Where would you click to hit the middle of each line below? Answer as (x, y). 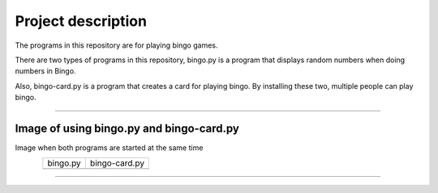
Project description (81, 21)
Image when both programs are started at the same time (109, 148)
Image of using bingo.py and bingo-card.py (127, 128)
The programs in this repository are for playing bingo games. (116, 45)
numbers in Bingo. (45, 71)
